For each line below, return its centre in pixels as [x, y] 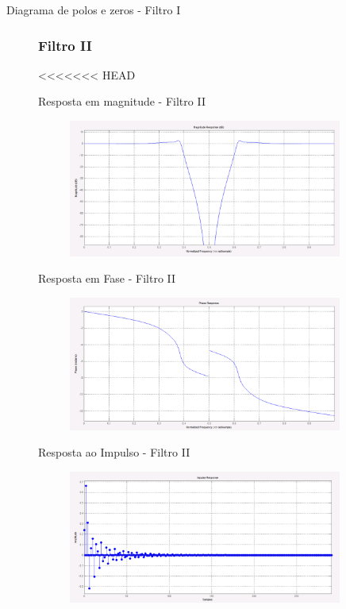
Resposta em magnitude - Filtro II [122, 101]
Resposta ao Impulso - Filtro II [114, 452]
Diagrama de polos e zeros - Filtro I [94, 10]
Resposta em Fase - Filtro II [107, 278]
